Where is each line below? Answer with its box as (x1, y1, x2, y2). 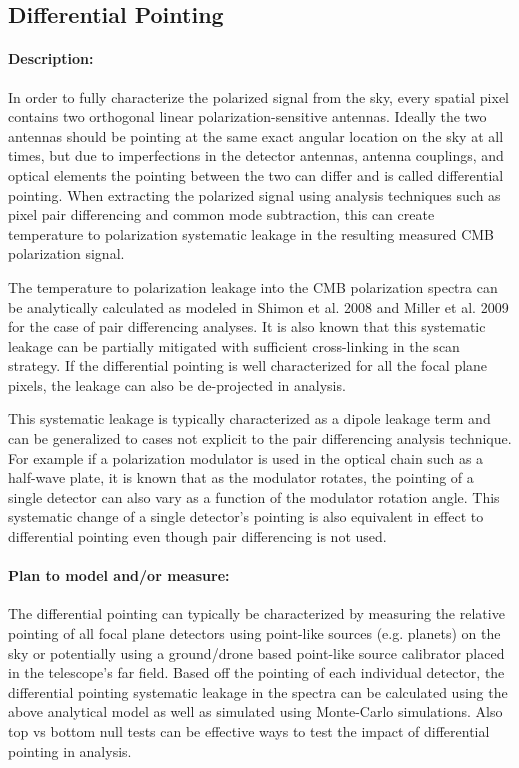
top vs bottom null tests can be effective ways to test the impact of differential (8, 721, 490, 741)
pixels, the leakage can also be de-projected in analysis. (8, 374, 346, 395)
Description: (8, 48, 94, 69)
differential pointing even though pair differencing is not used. (8, 526, 387, 547)
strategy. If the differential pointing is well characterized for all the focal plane (8, 355, 488, 376)
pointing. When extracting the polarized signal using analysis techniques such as (8, 184, 501, 205)
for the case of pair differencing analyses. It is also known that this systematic (8, 316, 486, 337)
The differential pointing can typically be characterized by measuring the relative (8, 603, 505, 624)
